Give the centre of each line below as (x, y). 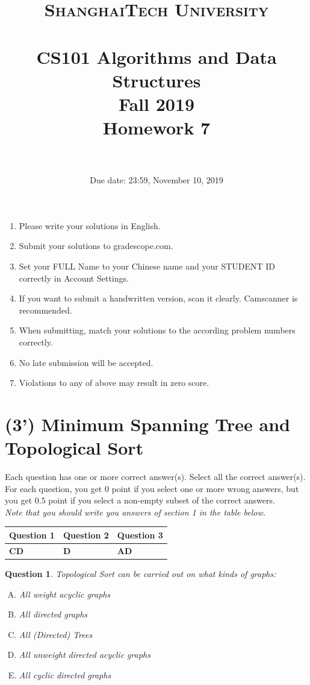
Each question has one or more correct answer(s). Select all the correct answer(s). (155, 477)
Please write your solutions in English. (90, 225)
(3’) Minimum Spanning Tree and (148, 424)
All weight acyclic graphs (65, 594)
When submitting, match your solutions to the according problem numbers (157, 330)
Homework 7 (157, 128)
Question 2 (86, 535)
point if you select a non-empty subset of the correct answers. (162, 500)
